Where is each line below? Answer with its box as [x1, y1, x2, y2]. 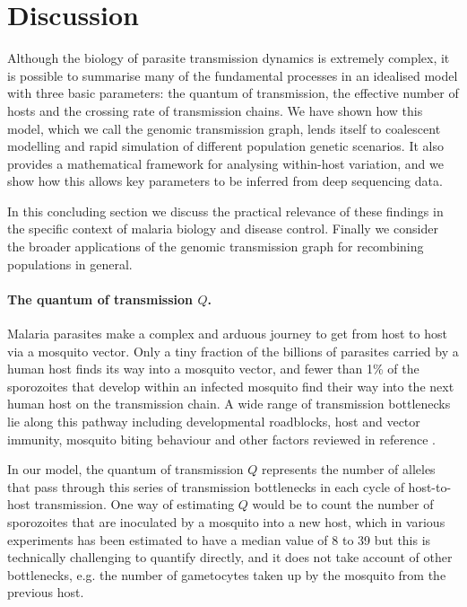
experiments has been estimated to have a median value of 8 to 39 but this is [7, 530, 431, 549]
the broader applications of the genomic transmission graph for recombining [7, 237, 424, 256]
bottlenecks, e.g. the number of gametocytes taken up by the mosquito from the [7, 565, 446, 584]
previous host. [7, 583, 84, 602]
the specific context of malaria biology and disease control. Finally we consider [7, 219, 438, 238]
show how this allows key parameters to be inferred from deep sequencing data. [7, 172, 443, 190]
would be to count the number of [252, 495, 434, 514]
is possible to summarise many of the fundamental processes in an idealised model [7, 66, 458, 84]
